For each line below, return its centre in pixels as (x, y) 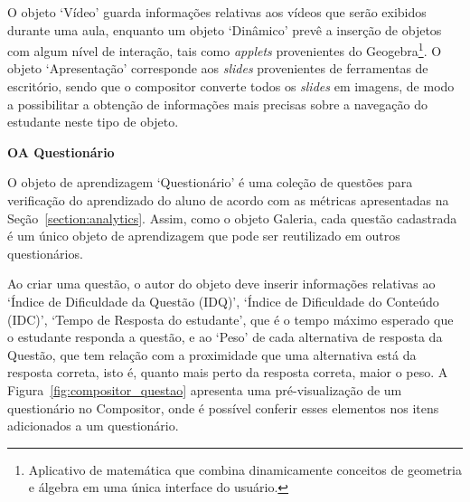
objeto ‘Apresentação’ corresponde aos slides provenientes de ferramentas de (218, 68)
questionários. (45, 253)
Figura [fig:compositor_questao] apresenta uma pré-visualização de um (205, 389)
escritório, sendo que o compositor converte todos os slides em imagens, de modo (231, 86)
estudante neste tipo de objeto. (93, 122)
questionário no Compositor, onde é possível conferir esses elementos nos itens (223, 407)
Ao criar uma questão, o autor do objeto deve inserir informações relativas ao (221, 284)
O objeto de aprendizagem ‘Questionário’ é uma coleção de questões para (210, 182)
